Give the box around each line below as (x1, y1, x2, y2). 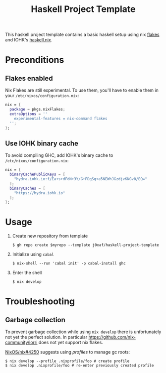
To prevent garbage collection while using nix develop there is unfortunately (5, 329, 162, 335)
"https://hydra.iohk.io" (14, 190, 65, 195)
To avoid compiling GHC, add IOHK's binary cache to (5, 152, 113, 158)
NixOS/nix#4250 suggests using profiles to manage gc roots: (5, 349, 130, 355)
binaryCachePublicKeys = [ (9, 172, 65, 177)
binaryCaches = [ (9, 186, 46, 191)
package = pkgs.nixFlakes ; (9, 107, 65, 112)
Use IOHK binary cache (5, 139, 78, 147)
